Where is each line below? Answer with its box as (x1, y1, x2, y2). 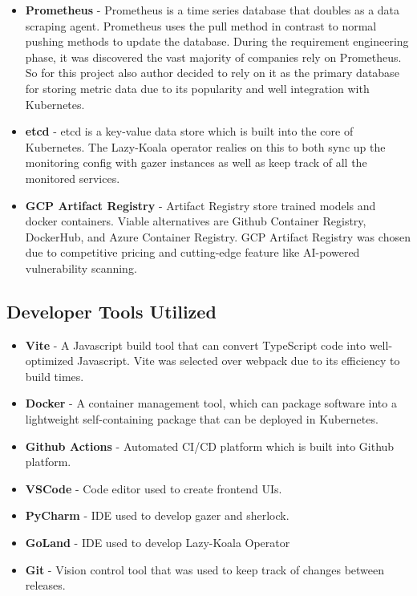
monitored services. (25, 169, 120, 186)
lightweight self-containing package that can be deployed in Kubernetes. (25, 411, 379, 428)
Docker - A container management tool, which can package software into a (25, 395, 397, 412)
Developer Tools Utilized (6, 298, 217, 323)
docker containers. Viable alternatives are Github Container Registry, (25, 213, 366, 229)
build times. (25, 367, 84, 384)
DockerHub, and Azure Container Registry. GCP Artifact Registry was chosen (25, 228, 411, 245)
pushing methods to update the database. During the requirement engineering (25, 33, 409, 50)
